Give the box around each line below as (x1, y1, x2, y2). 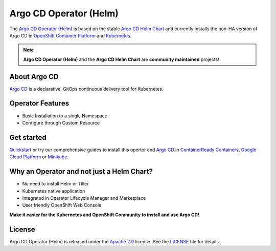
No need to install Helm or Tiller (22, 181, 89, 187)
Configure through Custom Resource (22, 119, 100, 126)
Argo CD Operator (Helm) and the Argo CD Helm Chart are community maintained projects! (23, 56, 219, 62)
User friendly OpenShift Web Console (22, 202, 102, 208)
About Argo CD (9, 72, 59, 81)
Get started (9, 133, 47, 142)
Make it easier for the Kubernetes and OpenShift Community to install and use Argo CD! (9, 212, 199, 218)
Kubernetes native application (22, 187, 85, 194)
